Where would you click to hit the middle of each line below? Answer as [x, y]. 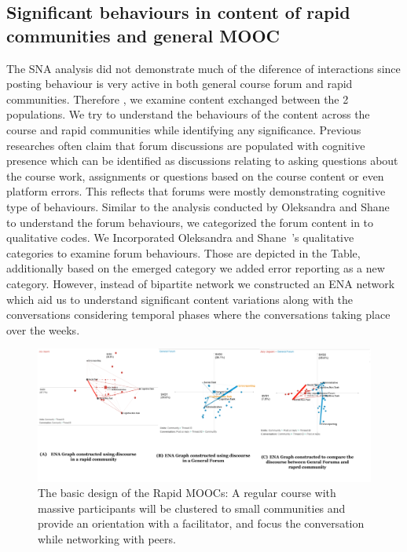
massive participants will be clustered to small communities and [192, 508]
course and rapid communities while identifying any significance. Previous [184, 129]
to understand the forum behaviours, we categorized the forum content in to [190, 222]
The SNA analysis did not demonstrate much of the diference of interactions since [203, 68]
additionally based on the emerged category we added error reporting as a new [196, 268]
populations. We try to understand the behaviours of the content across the [188, 114]
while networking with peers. [107, 539]
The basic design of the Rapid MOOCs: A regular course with [187, 493]
